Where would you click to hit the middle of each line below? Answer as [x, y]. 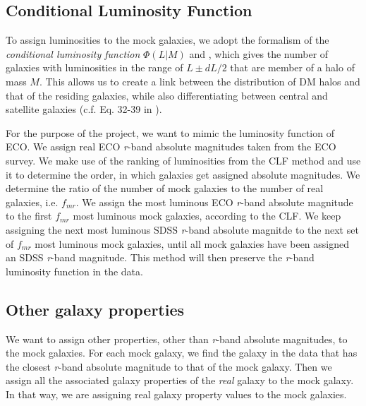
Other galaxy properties [95, 309]
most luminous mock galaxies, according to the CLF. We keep [207, 216]
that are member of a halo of [292, 67]
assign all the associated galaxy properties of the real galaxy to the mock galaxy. [180, 380]
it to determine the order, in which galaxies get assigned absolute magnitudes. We [183, 174]
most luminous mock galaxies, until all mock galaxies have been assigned [192, 243]
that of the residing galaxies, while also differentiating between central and [167, 95]
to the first [29, 216]
